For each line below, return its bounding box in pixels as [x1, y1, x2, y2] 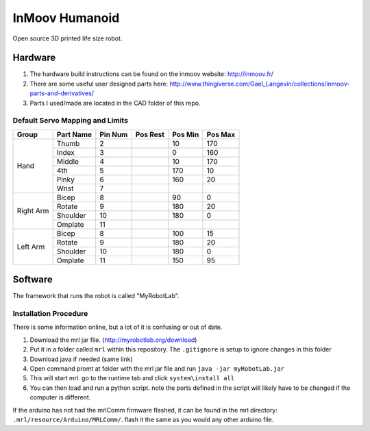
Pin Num [99, 130, 128, 139]
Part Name [56, 130, 92, 139]
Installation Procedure [12, 309, 88, 319]
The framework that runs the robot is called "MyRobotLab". [12, 292, 180, 300]
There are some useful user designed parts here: [29, 79, 168, 88]
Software [12, 274, 53, 286]
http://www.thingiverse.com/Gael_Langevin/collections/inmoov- [169, 79, 350, 88]
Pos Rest [135, 130, 164, 139]
